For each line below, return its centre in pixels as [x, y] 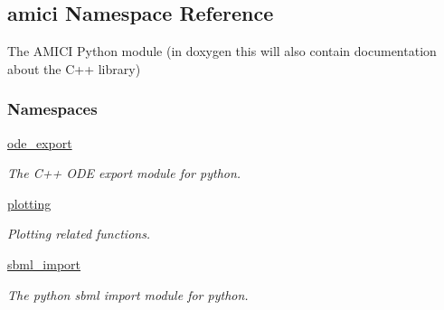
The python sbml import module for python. [128, 294]
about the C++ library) [74, 68]
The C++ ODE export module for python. [124, 173]
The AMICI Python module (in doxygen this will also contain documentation [222, 51]
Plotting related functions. [79, 234]
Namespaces [52, 109]
